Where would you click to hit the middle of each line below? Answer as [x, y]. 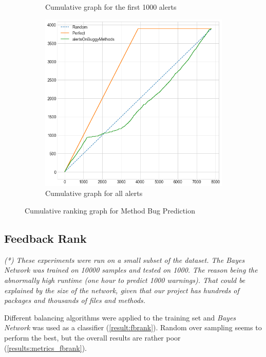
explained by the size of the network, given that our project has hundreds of [122, 290]
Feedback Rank [45, 238]
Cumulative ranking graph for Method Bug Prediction [110, 211]
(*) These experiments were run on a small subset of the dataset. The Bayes [125, 260]
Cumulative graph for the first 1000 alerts [111, 7]
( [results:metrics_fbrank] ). [45, 347]
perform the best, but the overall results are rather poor [92, 337]
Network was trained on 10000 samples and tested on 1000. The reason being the [131, 270]
